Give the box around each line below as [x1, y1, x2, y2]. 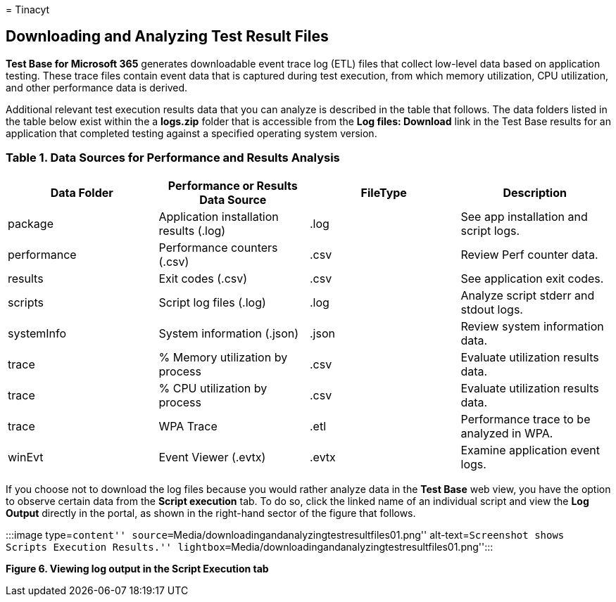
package [8, 216, 54, 231]
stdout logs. [460, 302, 523, 316]
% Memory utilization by [158, 350, 288, 364]
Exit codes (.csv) [158, 271, 248, 286]
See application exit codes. [460, 271, 604, 286]
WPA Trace [158, 418, 218, 433]
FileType [360, 185, 407, 200]
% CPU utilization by [158, 380, 268, 395]
